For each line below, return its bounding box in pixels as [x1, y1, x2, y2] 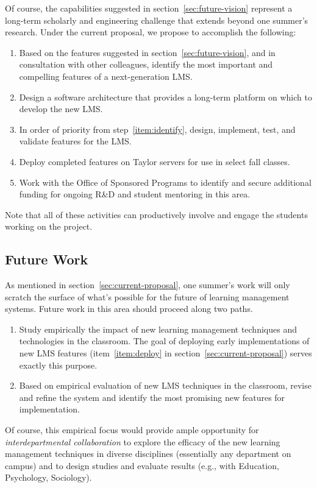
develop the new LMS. [19, 102, 103, 115]
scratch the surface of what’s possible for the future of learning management [5, 290, 290, 303]
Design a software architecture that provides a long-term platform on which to [19, 90, 312, 103]
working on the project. [5, 220, 93, 233]
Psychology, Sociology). [5, 471, 92, 484]
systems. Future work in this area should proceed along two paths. [5, 302, 253, 315]
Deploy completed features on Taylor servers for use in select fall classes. [19, 155, 290, 168]
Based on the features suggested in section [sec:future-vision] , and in [19, 46, 276, 58]
